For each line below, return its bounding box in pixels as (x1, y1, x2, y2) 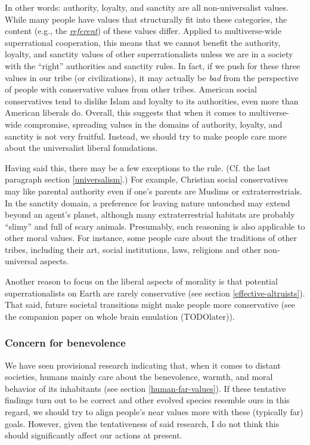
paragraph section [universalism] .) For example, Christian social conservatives (5, 173, 289, 186)
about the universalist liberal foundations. (5, 141, 158, 154)
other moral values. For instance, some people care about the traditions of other (5, 231, 297, 244)
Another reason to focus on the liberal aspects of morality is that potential (5, 275, 278, 288)
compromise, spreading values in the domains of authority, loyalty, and (24, 118, 283, 130)
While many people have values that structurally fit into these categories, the (5, 13, 287, 25)
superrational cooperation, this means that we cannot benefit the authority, (5, 36, 281, 48)
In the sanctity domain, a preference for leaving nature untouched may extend (5, 196, 290, 209)
